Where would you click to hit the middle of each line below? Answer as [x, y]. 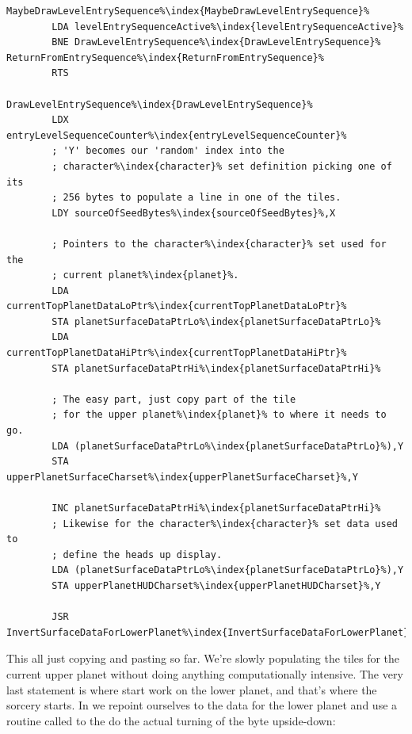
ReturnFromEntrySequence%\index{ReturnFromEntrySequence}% [165, 57]
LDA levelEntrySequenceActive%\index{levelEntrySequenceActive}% [228, 27]
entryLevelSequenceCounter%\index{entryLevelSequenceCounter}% [177, 135]
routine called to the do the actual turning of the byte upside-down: [171, 720]
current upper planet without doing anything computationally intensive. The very [205, 673]
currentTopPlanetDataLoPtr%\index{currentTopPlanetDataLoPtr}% [177, 306]
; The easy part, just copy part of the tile [174, 399]
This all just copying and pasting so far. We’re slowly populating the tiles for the [203, 658]
